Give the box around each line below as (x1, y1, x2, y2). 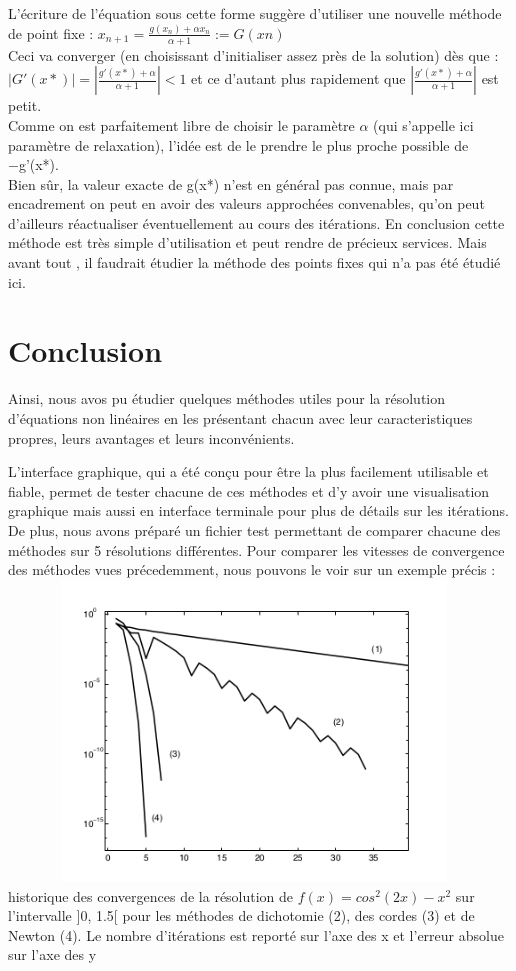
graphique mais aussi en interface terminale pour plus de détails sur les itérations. (8, 500, 509, 521)
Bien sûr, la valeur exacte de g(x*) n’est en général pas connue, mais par (8, 173, 454, 194)
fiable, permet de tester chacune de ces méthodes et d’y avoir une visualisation (8, 480, 490, 501)
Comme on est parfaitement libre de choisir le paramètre (8, 114, 355, 135)
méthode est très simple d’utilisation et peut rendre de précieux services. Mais (8, 232, 487, 253)
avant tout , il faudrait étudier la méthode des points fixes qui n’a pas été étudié (8, 252, 501, 273)
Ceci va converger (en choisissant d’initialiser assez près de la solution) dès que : (8, 44, 499, 65)
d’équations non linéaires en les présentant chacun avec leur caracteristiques (8, 407, 473, 428)
